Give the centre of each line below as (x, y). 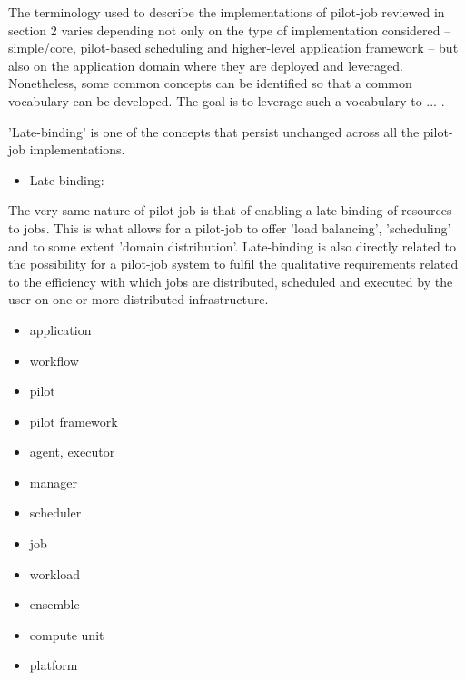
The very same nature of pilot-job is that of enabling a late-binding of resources (230, 210)
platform (54, 665)
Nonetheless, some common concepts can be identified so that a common (210, 83)
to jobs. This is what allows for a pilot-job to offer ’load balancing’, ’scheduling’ (230, 227)
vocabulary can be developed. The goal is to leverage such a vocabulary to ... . (227, 100)
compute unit (67, 634)
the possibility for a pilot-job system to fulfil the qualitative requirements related (233, 264)
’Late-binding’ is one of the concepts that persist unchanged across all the (214, 131)
